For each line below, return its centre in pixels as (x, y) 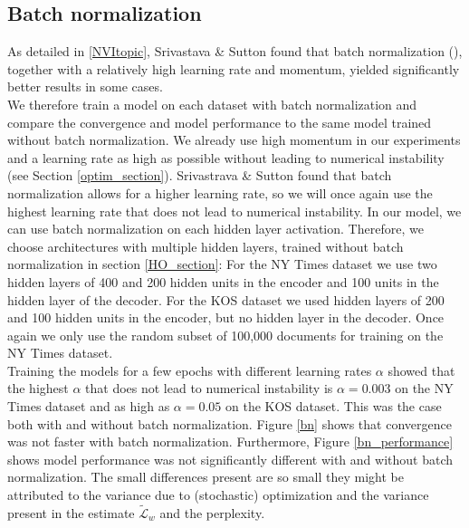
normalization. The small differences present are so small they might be (206, 477)
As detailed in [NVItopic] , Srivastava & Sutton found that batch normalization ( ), (235, 51)
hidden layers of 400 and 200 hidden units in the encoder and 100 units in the (223, 281)
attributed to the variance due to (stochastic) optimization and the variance (218, 495)
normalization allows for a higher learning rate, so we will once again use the (220, 192)
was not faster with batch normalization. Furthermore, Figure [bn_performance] (230, 442)
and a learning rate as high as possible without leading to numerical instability (226, 157)
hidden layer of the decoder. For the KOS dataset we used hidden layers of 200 (226, 299)
